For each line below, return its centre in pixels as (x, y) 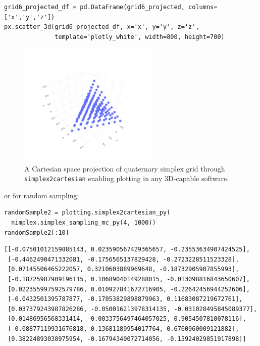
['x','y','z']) (30, 17)
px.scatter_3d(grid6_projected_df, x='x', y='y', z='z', (102, 27)
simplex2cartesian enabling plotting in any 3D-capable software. (127, 178)
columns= (203, 7)
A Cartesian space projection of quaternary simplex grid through (125, 168)
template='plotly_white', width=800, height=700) (140, 37)
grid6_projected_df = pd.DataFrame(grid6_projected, (94, 7)
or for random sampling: (42, 195)
